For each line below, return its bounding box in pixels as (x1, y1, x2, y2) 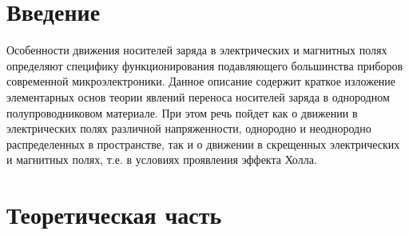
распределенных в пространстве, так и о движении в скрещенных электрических (6, 135, 400, 152)
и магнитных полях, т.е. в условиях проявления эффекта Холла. (6, 151, 317, 168)
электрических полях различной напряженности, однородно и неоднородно (6, 120, 371, 137)
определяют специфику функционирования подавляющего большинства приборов (6, 57, 403, 74)
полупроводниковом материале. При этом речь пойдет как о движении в (6, 104, 358, 121)
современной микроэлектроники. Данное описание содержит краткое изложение (6, 73, 396, 90)
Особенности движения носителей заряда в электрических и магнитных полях (6, 42, 387, 58)
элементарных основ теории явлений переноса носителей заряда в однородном (6, 88, 390, 105)
